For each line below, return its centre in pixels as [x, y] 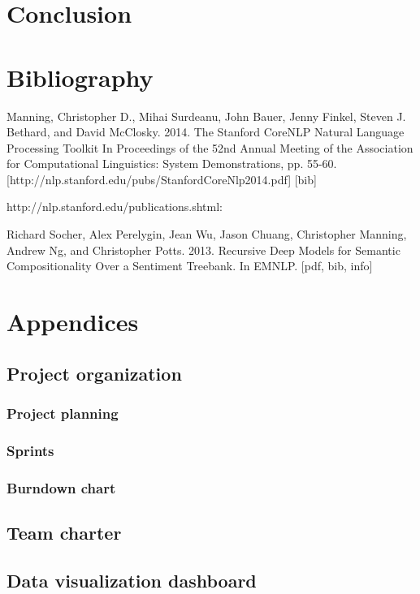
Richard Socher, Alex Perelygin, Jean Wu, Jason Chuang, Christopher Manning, [207, 234]
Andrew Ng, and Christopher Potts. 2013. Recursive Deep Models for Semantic [204, 250]
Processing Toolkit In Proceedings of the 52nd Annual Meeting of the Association [210, 147]
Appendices [73, 322]
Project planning [63, 413]
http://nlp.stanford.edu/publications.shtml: [115, 207]
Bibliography [80, 77]
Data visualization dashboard [132, 580]
